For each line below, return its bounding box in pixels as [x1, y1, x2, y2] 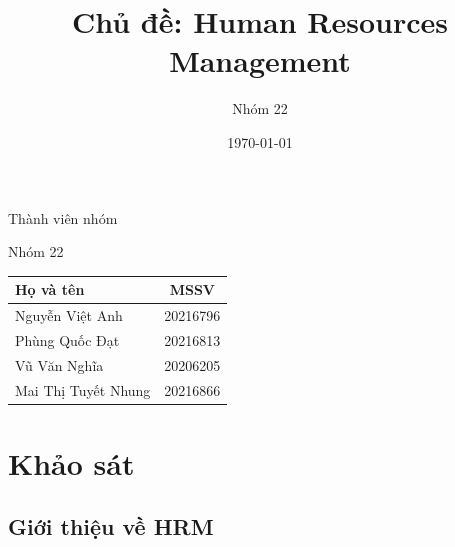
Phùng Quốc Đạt [15, 329, 120, 350]
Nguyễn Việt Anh [15, 305, 123, 326]
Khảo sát [8, 442, 135, 483]
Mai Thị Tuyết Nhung [15, 379, 151, 400]
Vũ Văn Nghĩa [15, 354, 104, 375]
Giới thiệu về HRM [8, 511, 214, 542]
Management [169, 40, 351, 81]
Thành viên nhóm [8, 207, 118, 228]
